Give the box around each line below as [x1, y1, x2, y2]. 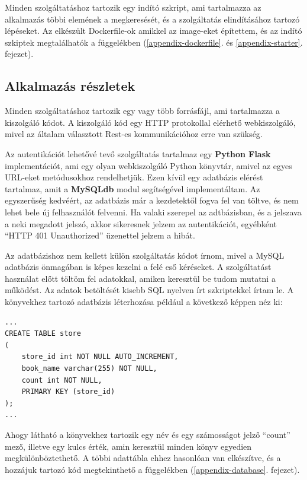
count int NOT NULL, [21, 376, 102, 384]
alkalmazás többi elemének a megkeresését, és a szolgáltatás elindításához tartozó [5, 12, 300, 25]
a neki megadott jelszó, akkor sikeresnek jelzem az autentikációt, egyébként [5, 217, 277, 230]
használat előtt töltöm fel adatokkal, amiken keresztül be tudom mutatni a [5, 272, 276, 284]
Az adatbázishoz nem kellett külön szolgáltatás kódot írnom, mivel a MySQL [5, 249, 285, 261]
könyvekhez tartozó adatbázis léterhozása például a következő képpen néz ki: [5, 295, 283, 308]
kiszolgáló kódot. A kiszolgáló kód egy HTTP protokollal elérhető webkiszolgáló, [5, 116, 296, 128]
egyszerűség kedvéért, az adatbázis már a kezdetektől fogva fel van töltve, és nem [5, 194, 299, 206]
